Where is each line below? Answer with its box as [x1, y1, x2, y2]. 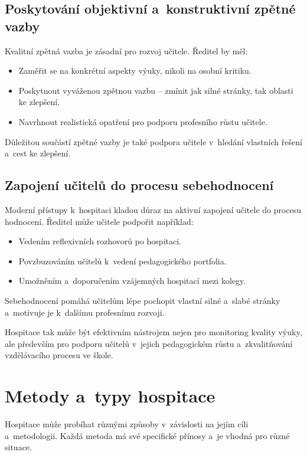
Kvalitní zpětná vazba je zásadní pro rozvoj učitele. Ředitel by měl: [5, 44, 248, 57]
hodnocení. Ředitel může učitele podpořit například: [5, 215, 194, 227]
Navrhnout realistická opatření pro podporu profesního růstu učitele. [18, 115, 267, 127]
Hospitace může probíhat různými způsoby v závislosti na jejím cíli [5, 418, 249, 430]
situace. [5, 441, 32, 453]
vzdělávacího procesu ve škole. [5, 349, 113, 361]
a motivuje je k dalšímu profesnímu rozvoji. [5, 306, 165, 318]
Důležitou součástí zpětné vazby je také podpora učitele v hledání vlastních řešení [5, 135, 302, 148]
